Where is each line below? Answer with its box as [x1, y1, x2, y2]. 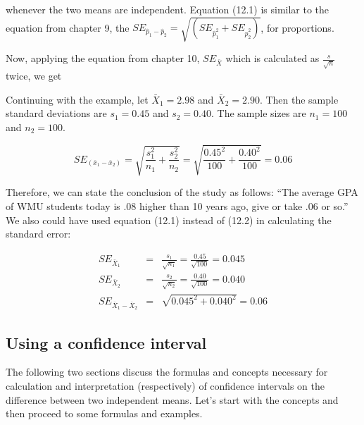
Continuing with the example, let [6, 92, 149, 106]
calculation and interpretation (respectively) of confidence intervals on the [6, 378, 325, 393]
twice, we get [6, 68, 62, 83]
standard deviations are [6, 106, 107, 121]
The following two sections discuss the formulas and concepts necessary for [6, 364, 328, 379]
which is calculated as [225, 51, 320, 66]
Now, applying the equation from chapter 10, [6, 51, 200, 66]
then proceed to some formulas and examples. [6, 406, 203, 421]
